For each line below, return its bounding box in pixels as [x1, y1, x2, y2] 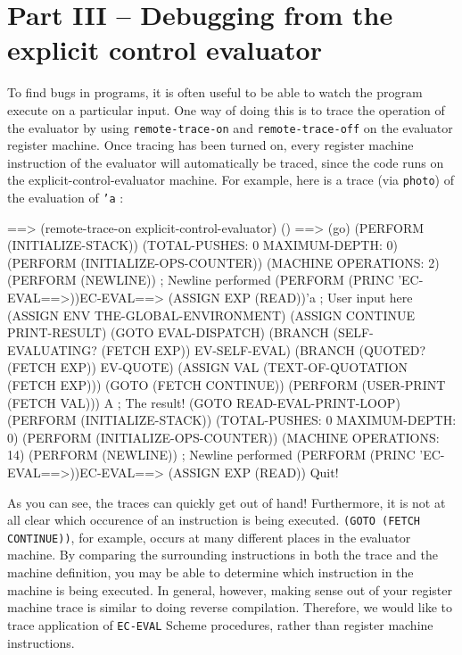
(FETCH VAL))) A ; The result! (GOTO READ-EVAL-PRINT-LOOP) [7, 393, 400, 411]
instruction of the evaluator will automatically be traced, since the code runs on [7, 153, 444, 171]
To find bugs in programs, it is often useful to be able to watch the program [7, 83, 423, 102]
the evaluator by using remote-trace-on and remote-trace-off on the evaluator [7, 118, 453, 137]
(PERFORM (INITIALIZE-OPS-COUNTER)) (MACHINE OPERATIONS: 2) [7, 253, 440, 271]
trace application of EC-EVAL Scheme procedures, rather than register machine [7, 615, 433, 634]
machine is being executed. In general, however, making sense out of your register [7, 580, 453, 599]
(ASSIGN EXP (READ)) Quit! [168, 462, 339, 481]
